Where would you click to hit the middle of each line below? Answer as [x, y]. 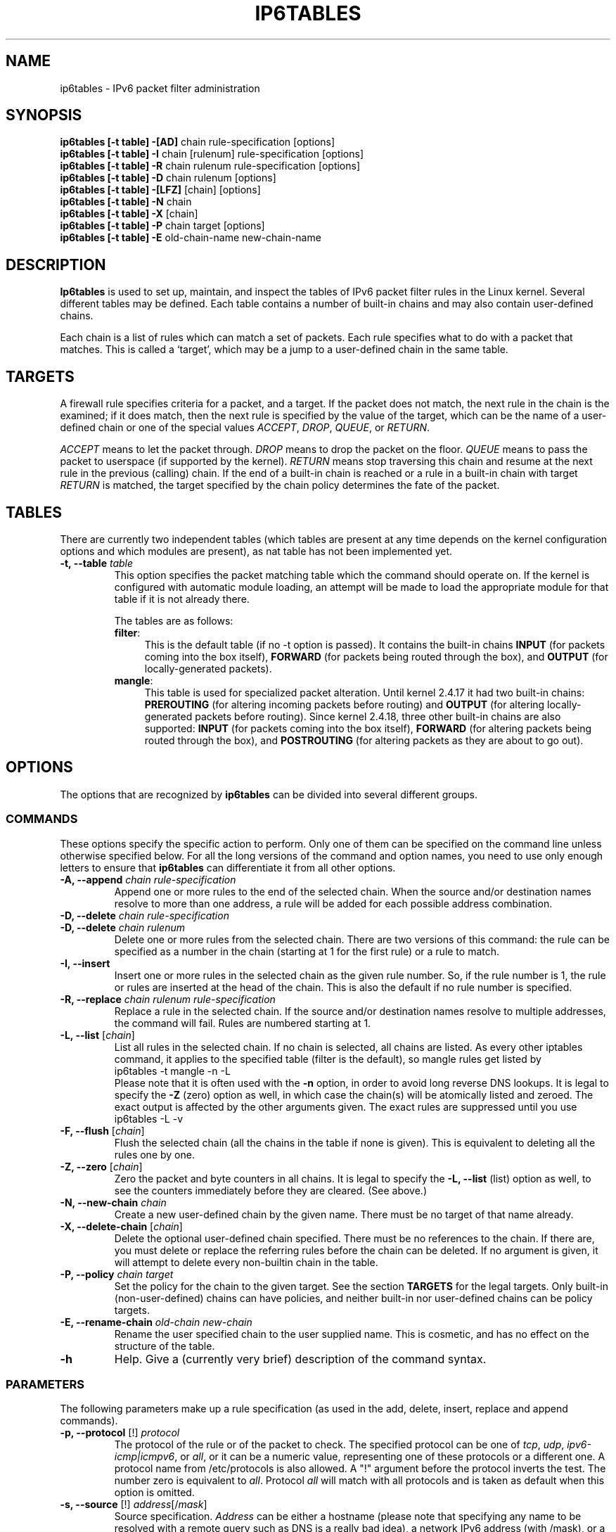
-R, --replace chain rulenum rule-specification [168, 999]
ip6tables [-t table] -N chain [126, 202]
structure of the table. [165, 1346]
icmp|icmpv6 [145, 1457]
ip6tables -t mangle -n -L [172, 1071]
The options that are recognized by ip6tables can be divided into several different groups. [269, 794]
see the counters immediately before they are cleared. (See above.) [271, 1190]
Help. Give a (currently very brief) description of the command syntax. [300, 1359]
